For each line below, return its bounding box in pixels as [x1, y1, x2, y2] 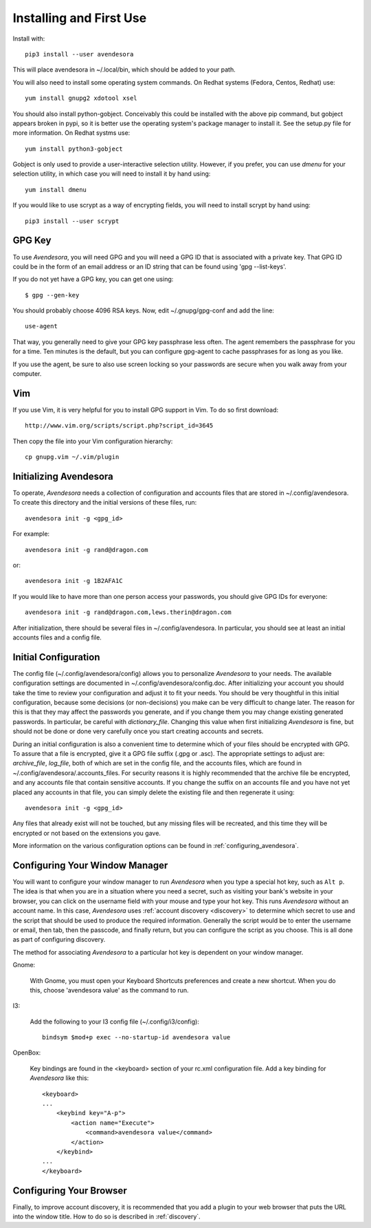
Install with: [12, 34, 45, 43]
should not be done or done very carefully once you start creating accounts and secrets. [12, 727, 264, 736]
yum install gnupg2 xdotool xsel [25, 94, 137, 103]
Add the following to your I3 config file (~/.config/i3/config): [30, 1017, 199, 1026]
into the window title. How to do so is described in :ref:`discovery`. [12, 1212, 201, 1221]
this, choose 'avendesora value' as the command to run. [30, 986, 189, 994]
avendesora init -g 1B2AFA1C [25, 577, 123, 585]
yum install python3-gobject [25, 145, 123, 153]
